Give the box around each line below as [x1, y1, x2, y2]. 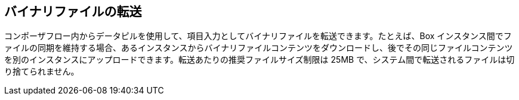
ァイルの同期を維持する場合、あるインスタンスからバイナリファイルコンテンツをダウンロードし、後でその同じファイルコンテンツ [4, 43, 513, 53]
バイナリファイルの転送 [4, 4, 142, 19]
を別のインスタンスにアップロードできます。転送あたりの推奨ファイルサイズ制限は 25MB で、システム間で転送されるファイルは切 [4, 54, 515, 65]
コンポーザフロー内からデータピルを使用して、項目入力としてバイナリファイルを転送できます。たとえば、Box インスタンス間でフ [4, 31, 512, 41]
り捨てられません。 [4, 66, 79, 77]
